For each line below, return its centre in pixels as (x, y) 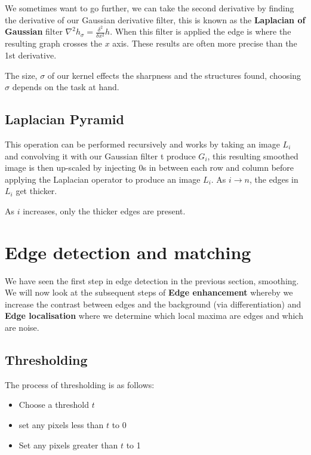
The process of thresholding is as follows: (80, 384)
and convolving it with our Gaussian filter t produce (100, 156)
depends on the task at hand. (66, 87)
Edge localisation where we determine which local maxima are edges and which (154, 316)
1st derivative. (31, 55)
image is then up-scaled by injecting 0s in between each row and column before (150, 167)
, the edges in (274, 179)
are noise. (22, 328)
